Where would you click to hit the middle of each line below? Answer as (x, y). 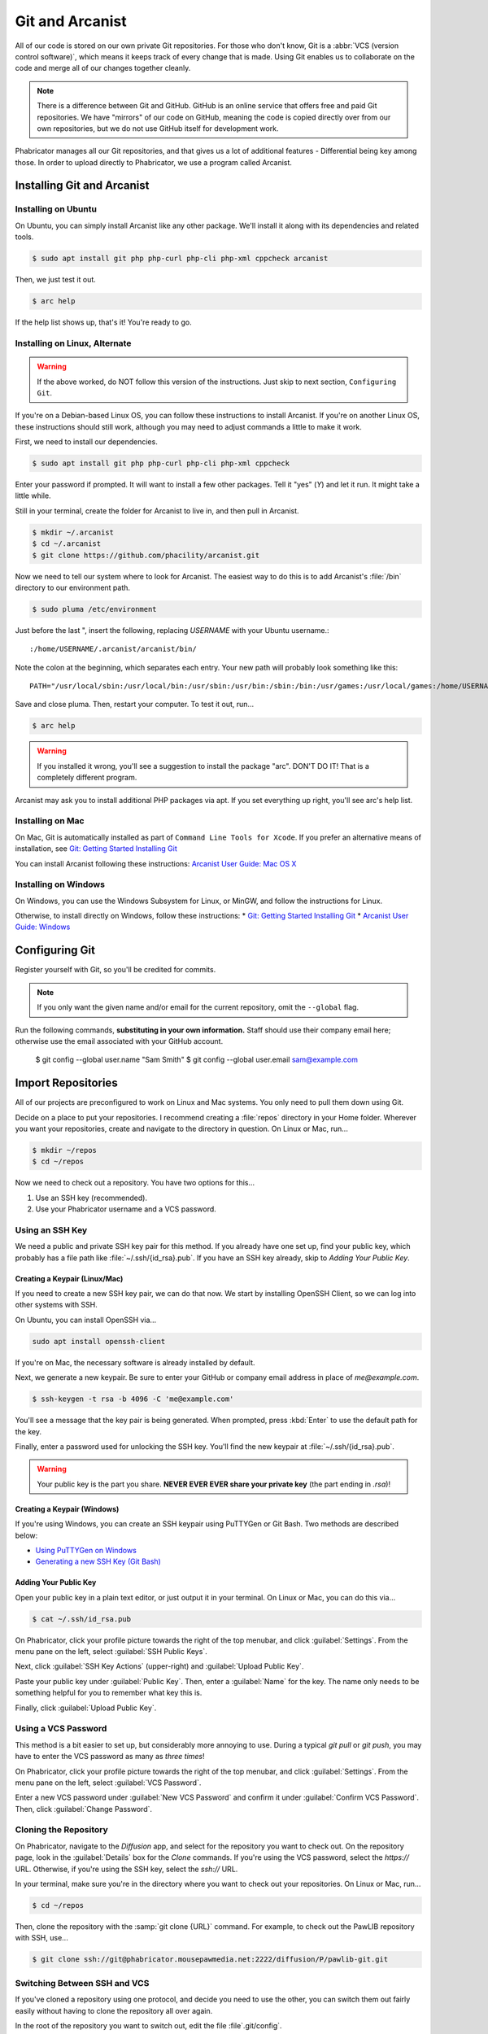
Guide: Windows (43, 927)
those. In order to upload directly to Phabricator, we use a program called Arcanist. (154, 162)
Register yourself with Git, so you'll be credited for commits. (115, 970)
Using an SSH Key (51, 1230)
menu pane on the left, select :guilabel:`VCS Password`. (108, 1783)
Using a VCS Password (61, 1729)
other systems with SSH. (56, 1305)
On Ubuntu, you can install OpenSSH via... (86, 1320)
